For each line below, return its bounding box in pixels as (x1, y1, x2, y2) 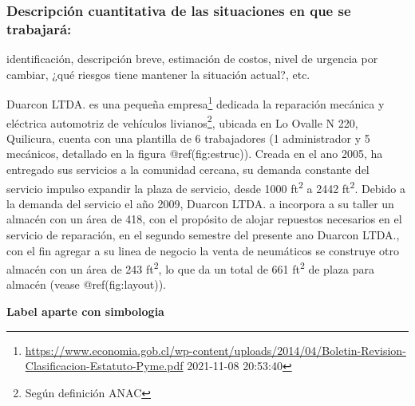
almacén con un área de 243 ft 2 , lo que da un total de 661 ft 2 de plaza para (6, 258, 374, 277)
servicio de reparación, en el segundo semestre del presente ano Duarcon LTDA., (6, 227, 400, 243)
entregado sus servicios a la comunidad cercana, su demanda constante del (6, 161, 370, 178)
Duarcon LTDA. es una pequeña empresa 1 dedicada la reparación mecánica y (6, 93, 385, 112)
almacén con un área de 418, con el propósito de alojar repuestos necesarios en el (6, 211, 402, 227)
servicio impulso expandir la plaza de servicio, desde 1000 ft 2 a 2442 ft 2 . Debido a (6, 177, 405, 196)
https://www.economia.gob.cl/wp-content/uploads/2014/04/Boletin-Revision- (25, 341, 406, 358)
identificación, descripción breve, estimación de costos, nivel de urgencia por (6, 50, 378, 67)
